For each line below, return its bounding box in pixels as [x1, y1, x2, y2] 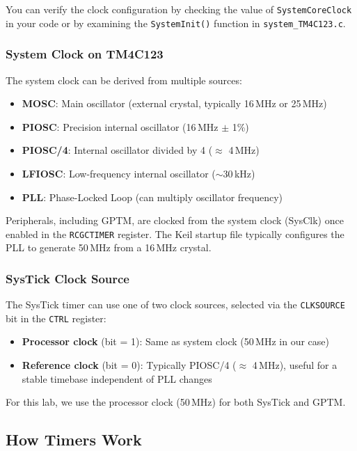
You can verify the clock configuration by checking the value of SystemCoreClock [6, 2, 352, 16]
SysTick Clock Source [6, 269, 129, 287]
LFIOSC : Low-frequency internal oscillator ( [22, 166, 216, 180]
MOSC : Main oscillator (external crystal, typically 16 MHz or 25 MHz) [22, 96, 327, 111]
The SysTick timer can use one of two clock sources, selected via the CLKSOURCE [6, 297, 345, 312]
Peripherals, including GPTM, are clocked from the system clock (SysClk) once [6, 213, 344, 228]
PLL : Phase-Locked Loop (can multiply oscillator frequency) [22, 189, 283, 204]
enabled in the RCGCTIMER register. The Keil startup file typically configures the [6, 226, 344, 241]
